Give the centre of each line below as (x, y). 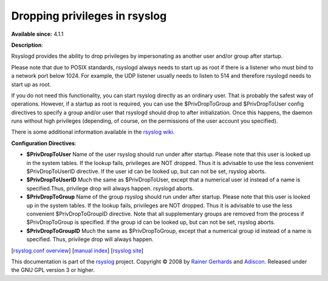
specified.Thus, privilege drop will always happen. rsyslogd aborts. (110, 188)
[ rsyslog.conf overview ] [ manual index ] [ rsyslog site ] (77, 250)
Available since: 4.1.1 (37, 34)
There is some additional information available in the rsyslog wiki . (93, 132)
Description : (27, 45)
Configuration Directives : (44, 143)
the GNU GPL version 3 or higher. (53, 270)
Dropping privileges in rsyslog (89, 16)
